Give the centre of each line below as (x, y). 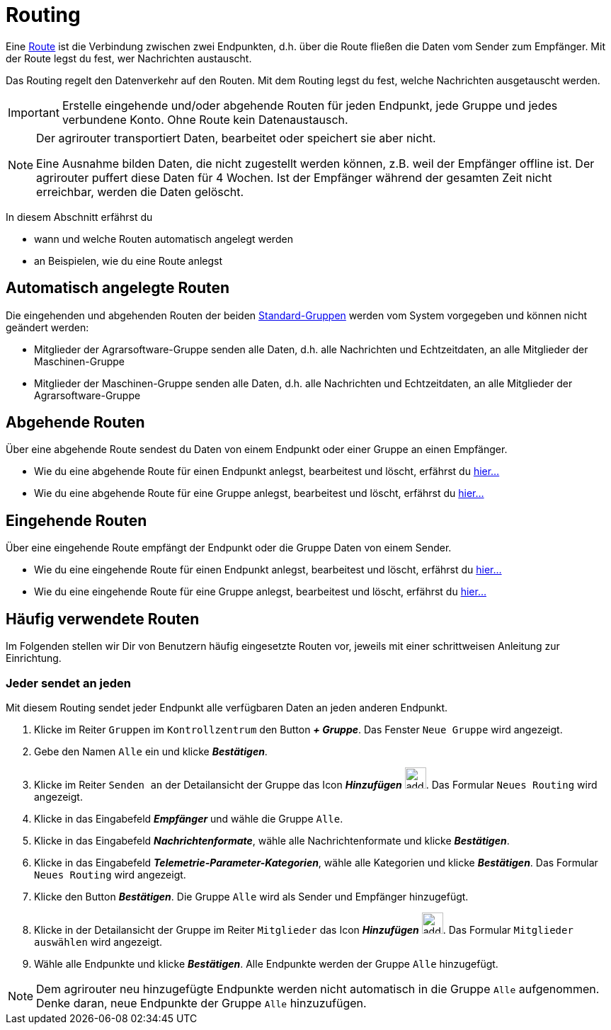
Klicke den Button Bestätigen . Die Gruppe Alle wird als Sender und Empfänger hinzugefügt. (251, 896)
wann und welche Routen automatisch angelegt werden (164, 239)
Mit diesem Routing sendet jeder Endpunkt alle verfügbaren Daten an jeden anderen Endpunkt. (227, 707)
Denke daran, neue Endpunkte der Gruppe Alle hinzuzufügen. (201, 1003)
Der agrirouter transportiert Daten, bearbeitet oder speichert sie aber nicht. (236, 138)
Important (34, 112)
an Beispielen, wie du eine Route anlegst (129, 261)
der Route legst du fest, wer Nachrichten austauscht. (129, 58)
